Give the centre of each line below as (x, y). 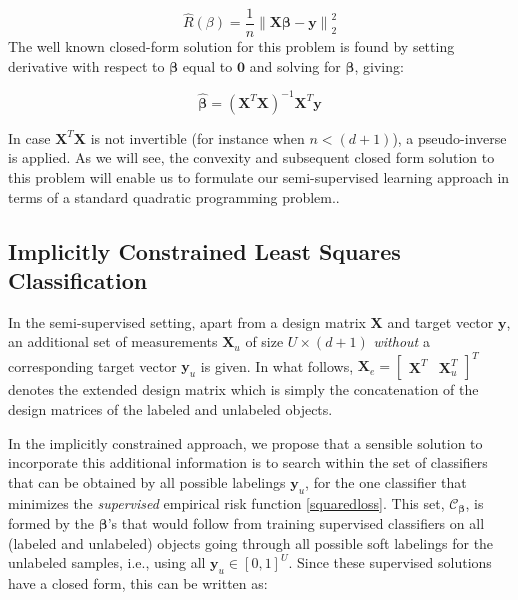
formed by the (51, 523)
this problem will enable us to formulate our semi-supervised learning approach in (259, 176)
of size (264, 341)
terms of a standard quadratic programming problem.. (174, 196)
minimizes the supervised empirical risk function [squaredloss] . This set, (226, 502)
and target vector (440, 321)
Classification (78, 279)
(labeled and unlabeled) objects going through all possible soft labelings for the (251, 542)
